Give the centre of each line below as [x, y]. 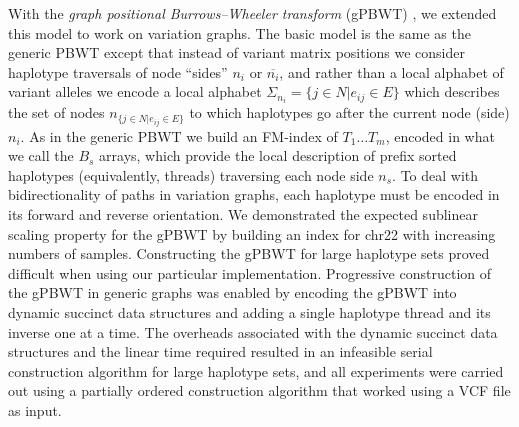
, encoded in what [440, 135]
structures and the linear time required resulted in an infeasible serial [220, 351]
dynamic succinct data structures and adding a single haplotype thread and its [249, 311]
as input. [35, 409]
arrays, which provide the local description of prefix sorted [278, 155]
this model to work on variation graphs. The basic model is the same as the [239, 32]
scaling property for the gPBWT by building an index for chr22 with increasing [252, 233]
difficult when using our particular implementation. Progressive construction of [249, 272]
